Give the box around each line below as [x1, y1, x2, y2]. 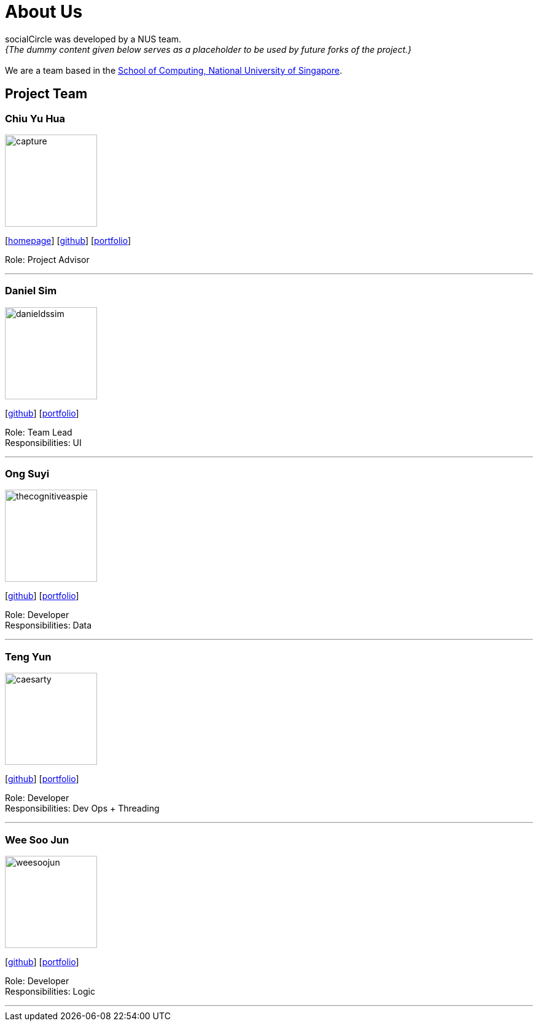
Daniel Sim [5, 284, 57, 297]
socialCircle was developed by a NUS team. [5, 33, 182, 44]
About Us [5, 1, 83, 22]
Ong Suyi [5, 468, 50, 480]
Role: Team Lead [5, 426, 72, 437]
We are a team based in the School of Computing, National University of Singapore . [5, 65, 343, 76]
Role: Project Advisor [5, 254, 90, 265]
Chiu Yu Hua [5, 112, 66, 125]
